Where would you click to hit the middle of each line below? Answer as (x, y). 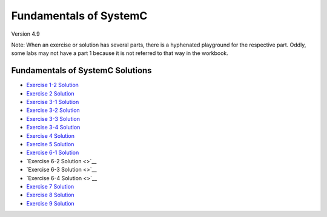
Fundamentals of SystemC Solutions (81, 70)
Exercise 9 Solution (51, 203)
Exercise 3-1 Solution (53, 102)
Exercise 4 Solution (51, 135)
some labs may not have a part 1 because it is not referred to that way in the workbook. (120, 53)
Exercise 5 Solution (50, 144)
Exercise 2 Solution (50, 93)
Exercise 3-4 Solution (53, 128)
